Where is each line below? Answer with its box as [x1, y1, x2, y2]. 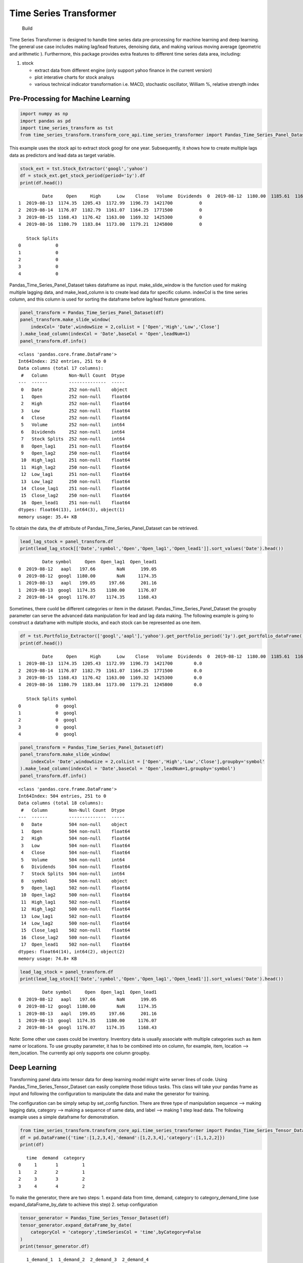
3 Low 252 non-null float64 [21, 408, 131, 414]
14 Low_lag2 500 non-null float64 [21, 920, 131, 927]
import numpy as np [20, 111, 68, 117]
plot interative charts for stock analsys [34, 74, 115, 80]
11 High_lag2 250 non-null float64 [21, 464, 131, 470]
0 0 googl [18, 703, 77, 709]
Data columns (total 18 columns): [18, 800, 104, 806]
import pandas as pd [20, 118, 71, 124]
